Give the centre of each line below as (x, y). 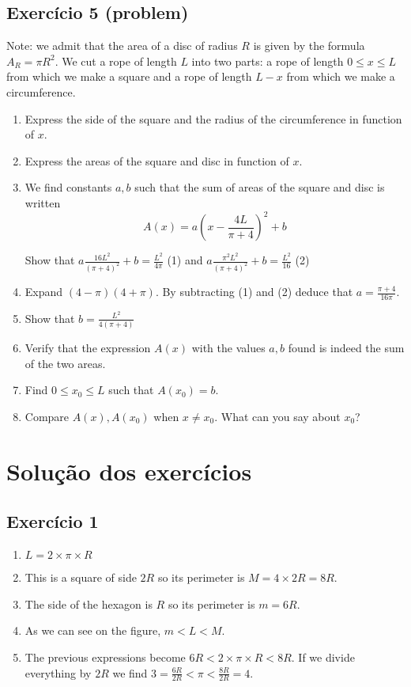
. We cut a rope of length (116, 61)
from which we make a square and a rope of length (129, 76)
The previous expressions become (105, 657)
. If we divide (323, 657)
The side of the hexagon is (89, 603)
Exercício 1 (53, 521)
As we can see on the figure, (93, 630)
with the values (228, 348)
